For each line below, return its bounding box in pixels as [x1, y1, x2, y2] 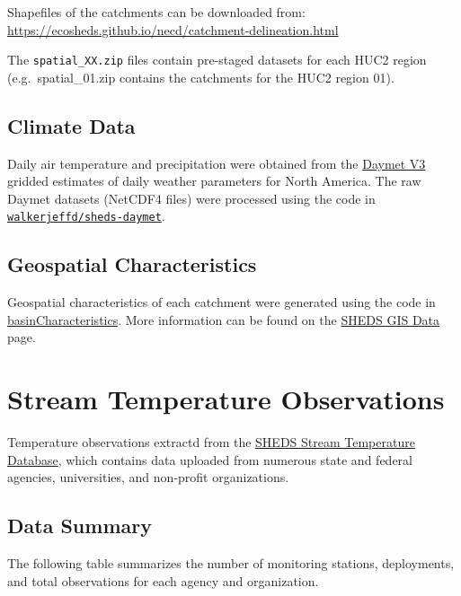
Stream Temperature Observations [7, 381, 445, 417]
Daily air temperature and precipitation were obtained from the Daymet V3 [7, 153, 426, 172]
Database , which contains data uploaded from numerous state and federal [7, 450, 412, 469]
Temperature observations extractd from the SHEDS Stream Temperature [7, 433, 415, 451]
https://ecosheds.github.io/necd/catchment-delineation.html [7, 20, 339, 39]
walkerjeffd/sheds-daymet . [7, 206, 165, 225]
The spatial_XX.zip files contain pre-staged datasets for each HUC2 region [7, 50, 427, 69]
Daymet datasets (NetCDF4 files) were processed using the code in [7, 188, 376, 207]
